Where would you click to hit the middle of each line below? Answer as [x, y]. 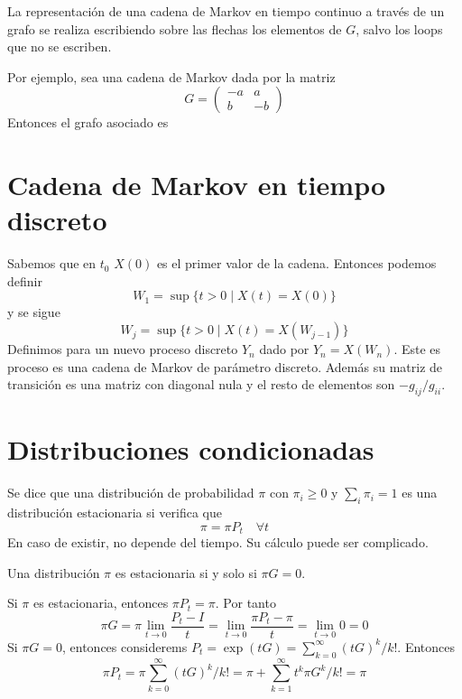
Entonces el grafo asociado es [88, 122]
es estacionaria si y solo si [186, 572]
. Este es [417, 349]
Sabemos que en [52, 263]
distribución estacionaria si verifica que [115, 512]
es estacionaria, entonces [101, 603]
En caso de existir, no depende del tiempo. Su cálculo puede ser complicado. [218, 542]
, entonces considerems [125, 646]
